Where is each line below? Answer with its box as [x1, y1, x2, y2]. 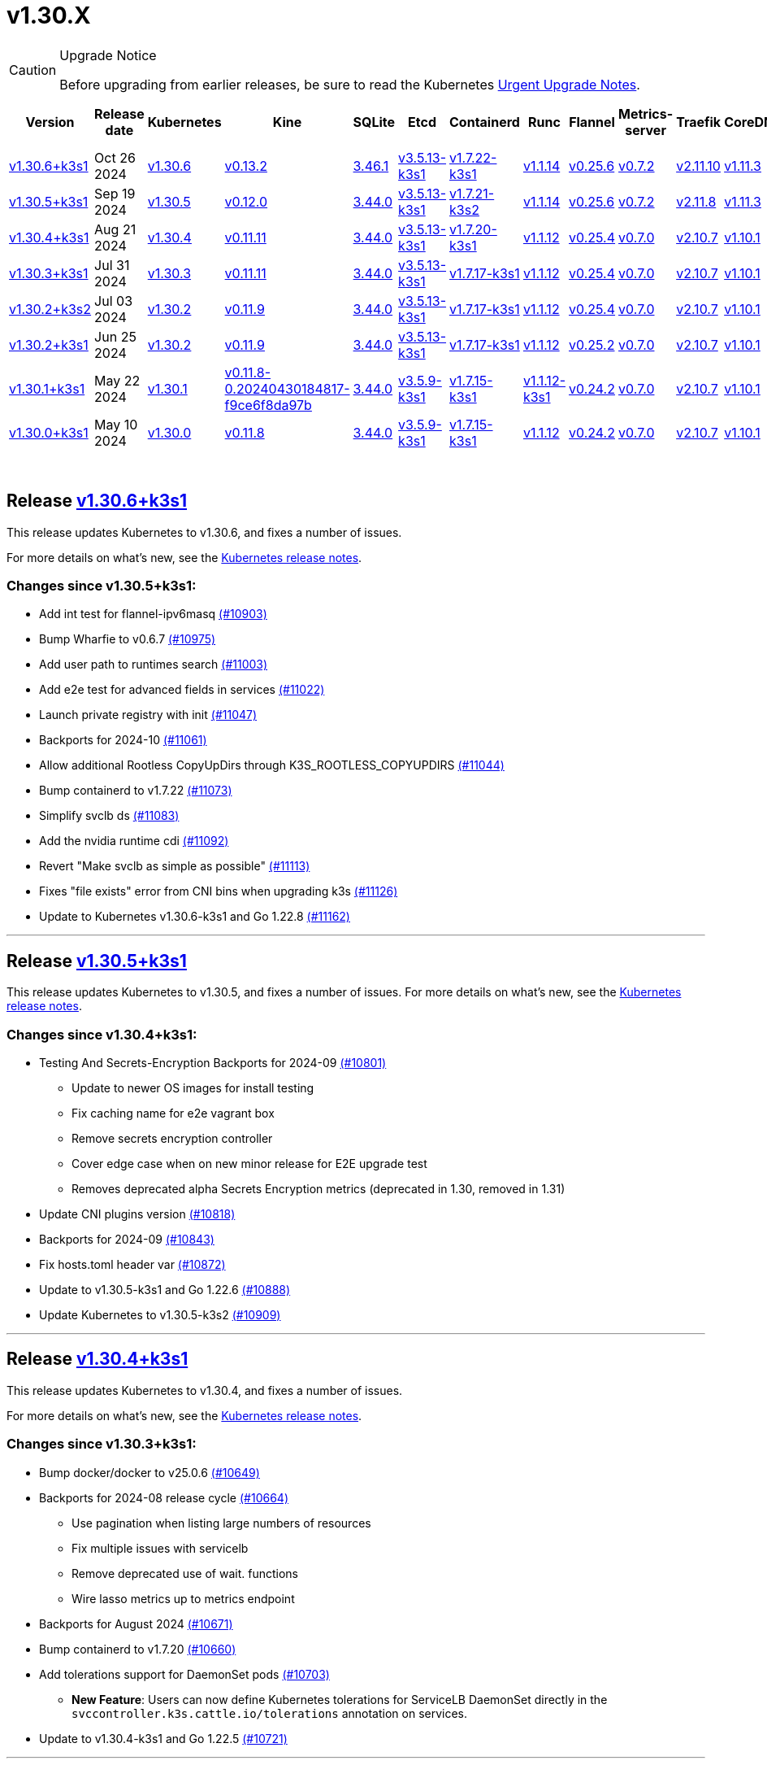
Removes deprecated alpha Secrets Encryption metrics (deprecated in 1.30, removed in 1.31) [71, 1181, 565, 1196]
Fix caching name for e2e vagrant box [71, 1105, 275, 1120]
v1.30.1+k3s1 [9, 380, 85, 397]
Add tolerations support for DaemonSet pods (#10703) [39, 1667, 330, 1681]
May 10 [94, 416, 138, 433]
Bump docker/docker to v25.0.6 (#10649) [39, 1465, 260, 1480]
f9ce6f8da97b [224, 396, 312, 413]
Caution [9, 61, 57, 78]
